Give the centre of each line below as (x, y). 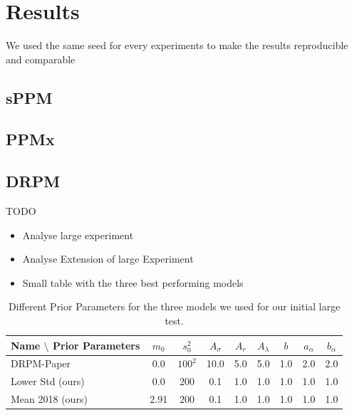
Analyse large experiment (78, 235)
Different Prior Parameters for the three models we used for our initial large (174, 306)
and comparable (41, 59)
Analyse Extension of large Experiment (108, 259)
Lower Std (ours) (48, 381)
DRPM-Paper (41, 363)
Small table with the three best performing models (133, 282)
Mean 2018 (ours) (49, 399)
